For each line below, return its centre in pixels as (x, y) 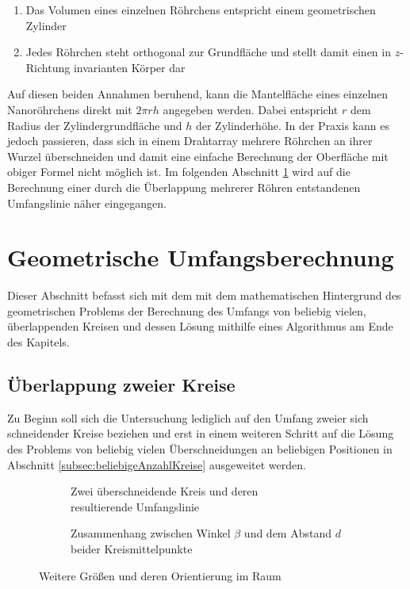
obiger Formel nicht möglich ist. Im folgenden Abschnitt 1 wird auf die (179, 172)
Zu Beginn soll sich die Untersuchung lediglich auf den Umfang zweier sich (188, 417)
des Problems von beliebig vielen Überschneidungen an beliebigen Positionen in (200, 449)
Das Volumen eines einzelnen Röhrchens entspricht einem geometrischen (201, 10)
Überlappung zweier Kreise (121, 385)
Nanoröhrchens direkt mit (70, 109)
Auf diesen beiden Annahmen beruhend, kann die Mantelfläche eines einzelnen (198, 94)
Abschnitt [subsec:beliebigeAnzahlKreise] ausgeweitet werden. (157, 464)
